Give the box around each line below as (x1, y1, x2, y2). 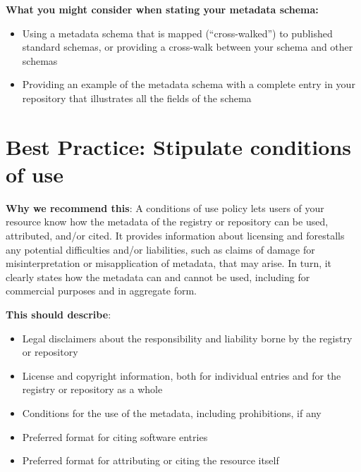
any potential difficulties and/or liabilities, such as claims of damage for (6, 242, 315, 256)
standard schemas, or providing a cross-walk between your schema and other (22, 39, 353, 54)
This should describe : (6, 307, 111, 322)
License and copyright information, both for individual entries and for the (22, 368, 341, 383)
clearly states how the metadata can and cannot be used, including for (6, 269, 310, 284)
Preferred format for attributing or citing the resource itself (22, 453, 279, 468)
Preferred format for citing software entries (22, 429, 208, 444)
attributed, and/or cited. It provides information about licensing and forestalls (6, 228, 345, 243)
